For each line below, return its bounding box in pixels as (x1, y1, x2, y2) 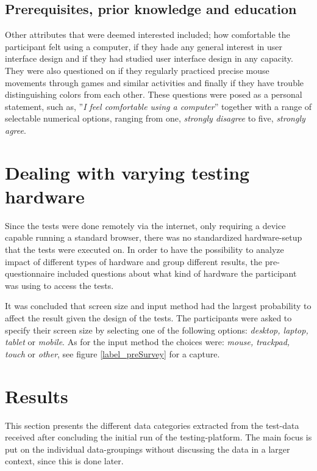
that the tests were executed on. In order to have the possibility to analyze (5, 243, 284, 256)
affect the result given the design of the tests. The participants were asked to (5, 312, 292, 324)
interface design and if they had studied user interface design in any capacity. (5, 52, 293, 65)
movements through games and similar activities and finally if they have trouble (5, 76, 304, 89)
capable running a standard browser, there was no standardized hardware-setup (5, 231, 302, 244)
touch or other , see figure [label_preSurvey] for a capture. (5, 347, 220, 360)
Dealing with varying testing (5, 159, 250, 184)
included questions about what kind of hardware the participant (57, 267, 297, 280)
